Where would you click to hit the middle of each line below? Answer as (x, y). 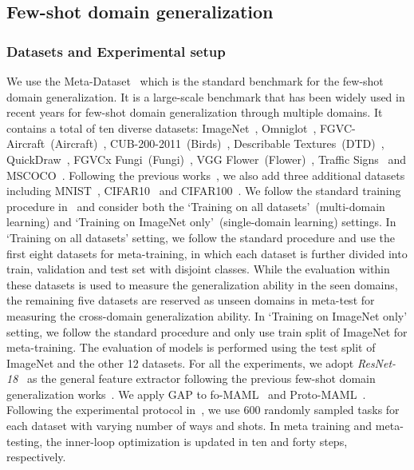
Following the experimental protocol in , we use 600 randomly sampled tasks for (203, 410)
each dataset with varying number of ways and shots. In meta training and (189, 426)
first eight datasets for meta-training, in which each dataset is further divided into (207, 253)
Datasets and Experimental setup (116, 51)
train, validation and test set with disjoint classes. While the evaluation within (198, 269)
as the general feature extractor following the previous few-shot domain (201, 378)
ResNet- (377, 362)
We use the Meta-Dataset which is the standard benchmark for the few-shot (195, 81)
